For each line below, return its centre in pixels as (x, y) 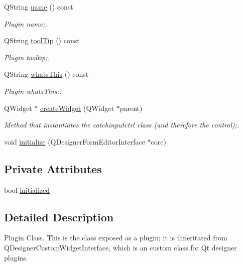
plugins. (16, 257)
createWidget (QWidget (77, 108)
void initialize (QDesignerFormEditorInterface (75, 141)
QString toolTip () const (42, 40)
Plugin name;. (26, 23)
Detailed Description (59, 217)
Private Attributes (53, 168)
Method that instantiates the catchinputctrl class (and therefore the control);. (122, 125)
